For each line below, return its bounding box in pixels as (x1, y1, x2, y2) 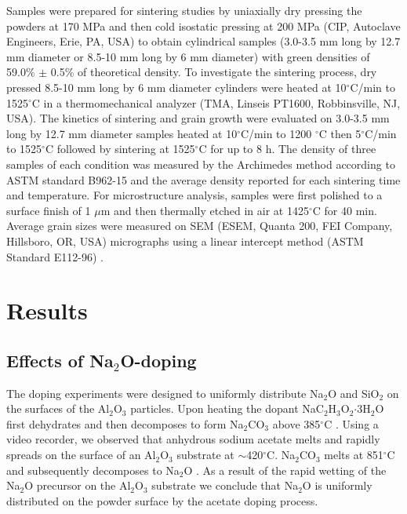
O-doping (120, 348, 197, 372)
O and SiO (328, 385, 380, 401)
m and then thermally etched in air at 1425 (100, 202, 309, 218)
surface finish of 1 (6, 202, 91, 218)
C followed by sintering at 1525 (45, 140, 195, 157)
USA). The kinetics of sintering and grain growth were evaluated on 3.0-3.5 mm (6, 110, 390, 126)
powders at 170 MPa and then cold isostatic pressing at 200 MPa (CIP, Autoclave (6, 17, 401, 34)
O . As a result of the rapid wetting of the (184, 461, 387, 478)
